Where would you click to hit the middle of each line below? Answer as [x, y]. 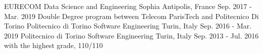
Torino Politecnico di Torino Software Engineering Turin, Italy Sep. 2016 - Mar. [128, 26]
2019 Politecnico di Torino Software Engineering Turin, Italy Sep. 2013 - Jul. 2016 [131, 35]
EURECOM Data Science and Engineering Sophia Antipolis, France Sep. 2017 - [128, 6]
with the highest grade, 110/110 [54, 45]
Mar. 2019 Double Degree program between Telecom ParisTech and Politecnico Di [131, 16]
